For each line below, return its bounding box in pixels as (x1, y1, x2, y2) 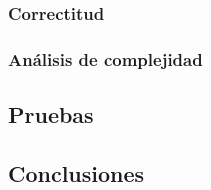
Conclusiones (8, 157, 145, 188)
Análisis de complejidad (8, 46, 203, 71)
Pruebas (8, 99, 94, 130)
